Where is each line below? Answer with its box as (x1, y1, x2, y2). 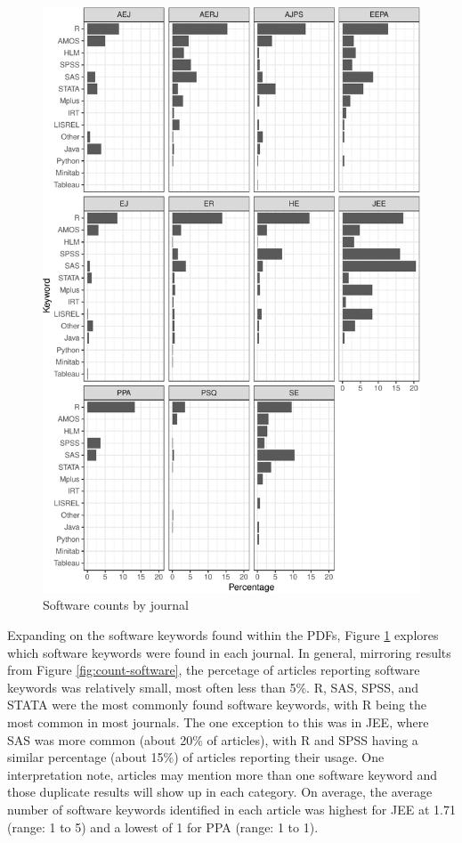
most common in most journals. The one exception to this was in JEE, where (7, 712, 429, 731)
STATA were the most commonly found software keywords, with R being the (7, 695, 427, 714)
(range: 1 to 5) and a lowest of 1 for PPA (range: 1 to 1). (7, 817, 319, 836)
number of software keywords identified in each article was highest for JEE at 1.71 (7, 799, 456, 818)
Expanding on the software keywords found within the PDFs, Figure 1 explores (7, 626, 439, 644)
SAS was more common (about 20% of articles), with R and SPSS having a (7, 730, 418, 749)
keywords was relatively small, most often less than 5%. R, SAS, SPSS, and (7, 677, 419, 696)
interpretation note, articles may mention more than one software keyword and (7, 765, 437, 783)
